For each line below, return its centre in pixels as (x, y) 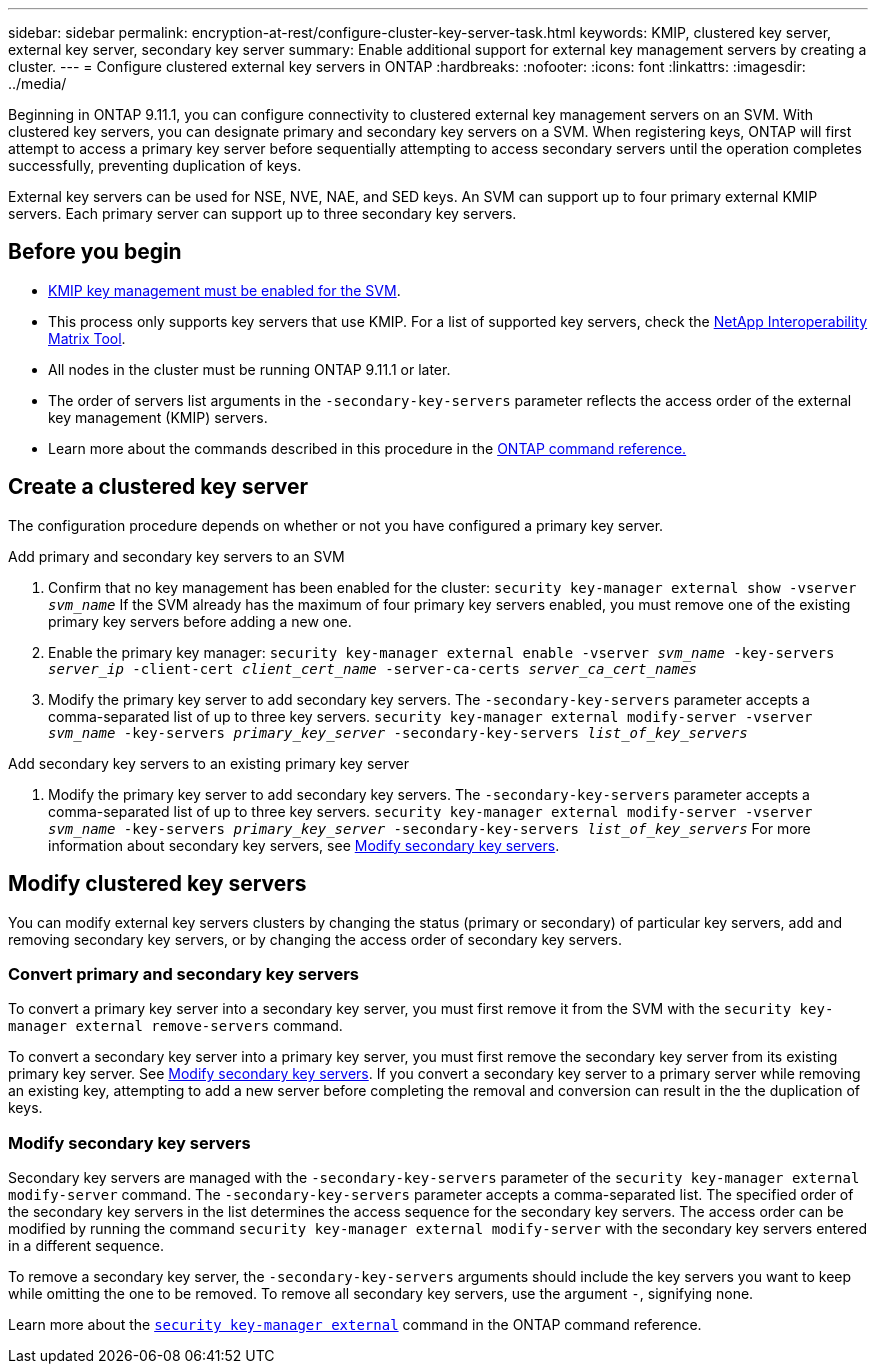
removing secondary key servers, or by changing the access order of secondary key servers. (315, 939)
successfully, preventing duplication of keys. (155, 165)
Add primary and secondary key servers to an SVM (176, 556)
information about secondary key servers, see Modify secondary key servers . (304, 845)
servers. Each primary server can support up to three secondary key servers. (262, 213)
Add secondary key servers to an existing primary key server (208, 763)
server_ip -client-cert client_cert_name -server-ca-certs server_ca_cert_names (373, 668)
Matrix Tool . (87, 338)
